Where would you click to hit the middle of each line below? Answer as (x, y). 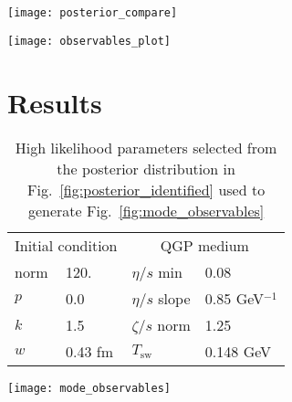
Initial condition (66, 246)
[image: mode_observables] (89, 389)
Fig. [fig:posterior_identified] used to (146, 190)
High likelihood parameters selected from (146, 148)
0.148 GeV (238, 352)
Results (55, 102)
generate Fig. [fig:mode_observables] (146, 211)
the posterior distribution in (146, 169)
